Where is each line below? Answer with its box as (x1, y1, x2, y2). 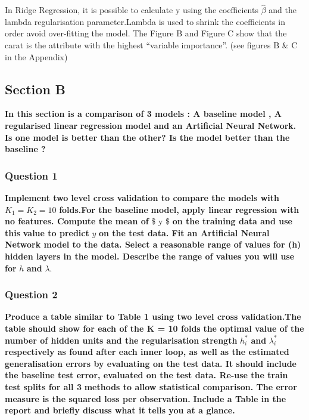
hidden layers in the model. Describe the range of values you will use (5, 249, 295, 262)
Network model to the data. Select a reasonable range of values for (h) (5, 238, 301, 251)
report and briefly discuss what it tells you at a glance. (5, 404, 235, 416)
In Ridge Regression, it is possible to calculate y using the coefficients (5, 4, 258, 16)
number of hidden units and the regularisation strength (5, 333, 238, 346)
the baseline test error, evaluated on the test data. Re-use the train (5, 369, 288, 381)
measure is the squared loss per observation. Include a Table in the (5, 392, 286, 404)
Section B (5, 79, 66, 98)
